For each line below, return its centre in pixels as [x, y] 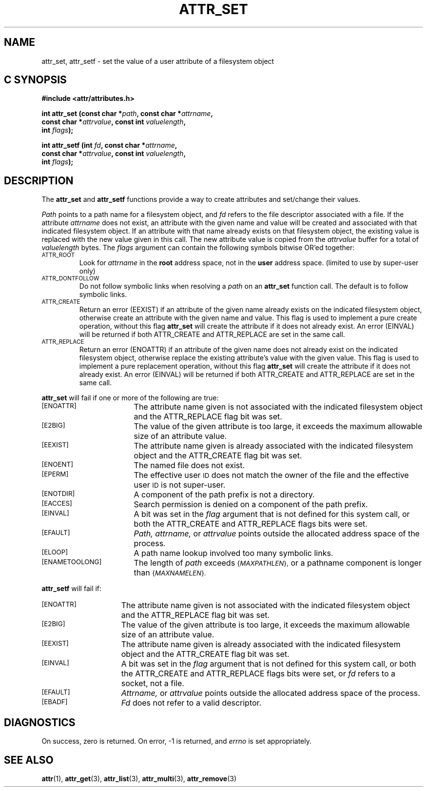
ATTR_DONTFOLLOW [70, 279]
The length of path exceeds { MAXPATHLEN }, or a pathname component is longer [278, 563]
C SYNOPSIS [35, 80]
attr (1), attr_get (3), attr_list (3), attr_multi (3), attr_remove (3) [139, 778]
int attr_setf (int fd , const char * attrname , [109, 145]
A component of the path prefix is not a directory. [224, 495]
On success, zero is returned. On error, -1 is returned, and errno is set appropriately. [176, 741]
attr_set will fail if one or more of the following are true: [130, 398]
